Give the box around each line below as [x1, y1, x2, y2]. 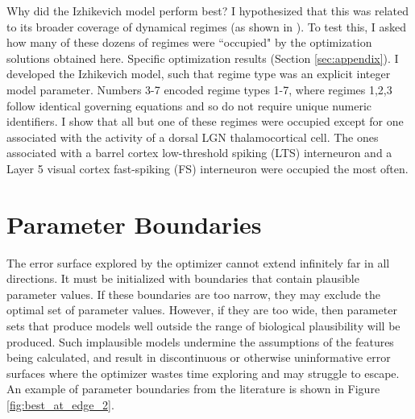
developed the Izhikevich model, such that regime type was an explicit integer [6, 65, 391, 82]
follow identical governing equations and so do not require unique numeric [6, 97, 372, 114]
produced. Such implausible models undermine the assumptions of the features [6, 333, 394, 350]
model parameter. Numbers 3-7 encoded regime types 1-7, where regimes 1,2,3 [6, 81, 392, 97]
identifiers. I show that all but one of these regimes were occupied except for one [6, 113, 404, 130]
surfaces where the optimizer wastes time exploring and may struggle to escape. [6, 364, 400, 381]
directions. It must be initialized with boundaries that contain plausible [6, 270, 359, 287]
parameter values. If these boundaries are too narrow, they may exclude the [6, 285, 381, 302]
